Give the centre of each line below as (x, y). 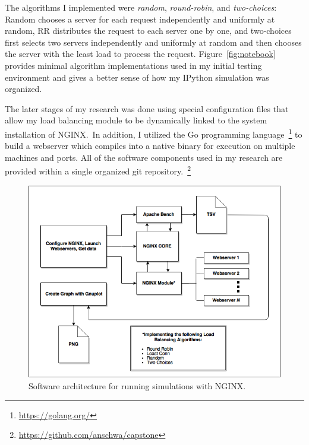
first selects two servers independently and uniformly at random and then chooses (153, 42)
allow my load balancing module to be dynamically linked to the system (136, 120)
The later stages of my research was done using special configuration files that (147, 108)
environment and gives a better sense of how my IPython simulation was (137, 77)
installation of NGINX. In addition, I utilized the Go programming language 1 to (154, 133)
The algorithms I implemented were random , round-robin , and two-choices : (141, 7)
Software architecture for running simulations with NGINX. (137, 386)
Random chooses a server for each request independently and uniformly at (140, 19)
